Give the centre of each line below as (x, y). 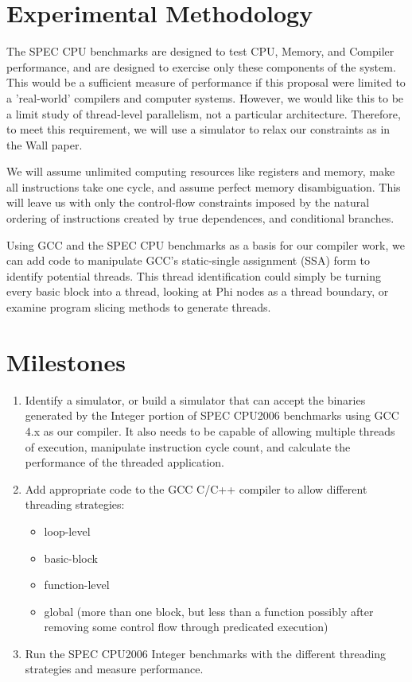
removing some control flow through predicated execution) (186, 627)
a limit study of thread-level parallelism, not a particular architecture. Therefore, (204, 113)
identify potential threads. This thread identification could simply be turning (194, 275)
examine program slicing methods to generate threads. (139, 307)
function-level (77, 585)
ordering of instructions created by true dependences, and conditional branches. (200, 218)
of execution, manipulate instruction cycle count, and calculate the (188, 446)
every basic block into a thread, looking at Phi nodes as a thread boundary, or (198, 291)
